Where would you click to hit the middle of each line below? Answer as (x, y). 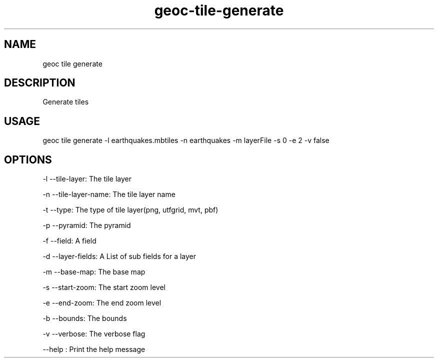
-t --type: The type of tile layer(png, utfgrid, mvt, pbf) (130, 210)
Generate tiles (66, 102)
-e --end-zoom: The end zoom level (102, 303)
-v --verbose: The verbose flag (94, 334)
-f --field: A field (69, 241)
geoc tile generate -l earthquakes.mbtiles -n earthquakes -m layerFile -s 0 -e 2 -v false (186, 140)
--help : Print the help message (94, 349)
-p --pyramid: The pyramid (87, 225)
